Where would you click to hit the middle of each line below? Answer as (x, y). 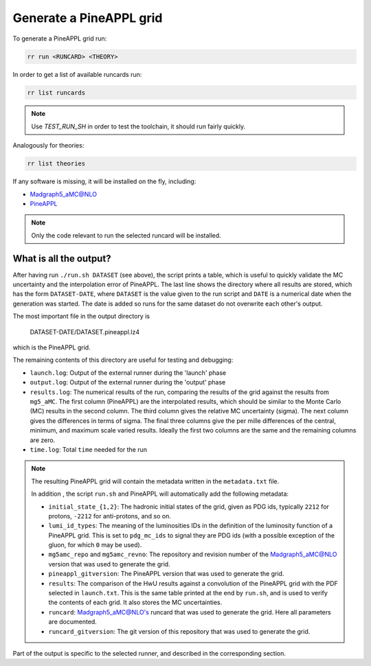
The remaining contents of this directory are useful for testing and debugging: (123, 360)
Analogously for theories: (48, 146)
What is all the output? (62, 259)
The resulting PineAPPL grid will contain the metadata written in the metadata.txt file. (155, 481)
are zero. (43, 440)
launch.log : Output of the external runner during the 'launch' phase (128, 372)
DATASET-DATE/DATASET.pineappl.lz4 (85, 332)
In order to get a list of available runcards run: (77, 74)
